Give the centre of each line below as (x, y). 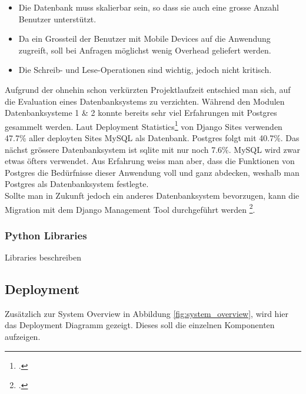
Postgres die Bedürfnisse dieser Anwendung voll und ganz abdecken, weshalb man (152, 172)
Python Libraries (46, 235)
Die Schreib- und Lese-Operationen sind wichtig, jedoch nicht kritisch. (145, 70)
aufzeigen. (23, 337)
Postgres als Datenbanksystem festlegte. (77, 184)
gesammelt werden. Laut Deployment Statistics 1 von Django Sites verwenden (144, 125)
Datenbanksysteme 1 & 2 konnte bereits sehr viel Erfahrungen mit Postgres (141, 113)
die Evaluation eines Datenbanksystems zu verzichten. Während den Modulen (145, 101)
